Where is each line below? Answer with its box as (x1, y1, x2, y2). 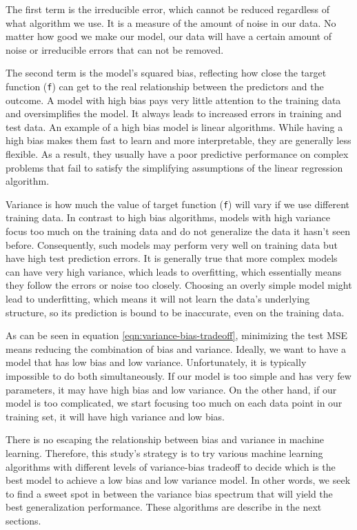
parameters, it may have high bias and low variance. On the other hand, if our (6, 382, 337, 396)
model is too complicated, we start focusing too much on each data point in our (6, 396, 343, 410)
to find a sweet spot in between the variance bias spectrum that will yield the (6, 486, 333, 500)
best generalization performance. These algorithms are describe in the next (6, 500, 322, 514)
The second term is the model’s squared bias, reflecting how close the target (6, 65, 327, 80)
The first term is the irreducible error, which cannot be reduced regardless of (6, 2, 330, 16)
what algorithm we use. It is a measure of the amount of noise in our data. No (6, 15, 336, 30)
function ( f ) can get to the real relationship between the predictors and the (6, 79, 324, 93)
